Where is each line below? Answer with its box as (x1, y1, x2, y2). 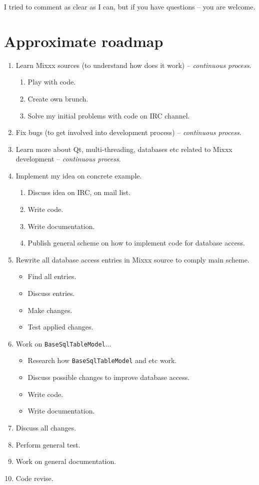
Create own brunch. (27, 93, 88, 103)
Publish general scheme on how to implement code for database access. (27, 237, 245, 248)
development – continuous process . (15, 153, 121, 164)
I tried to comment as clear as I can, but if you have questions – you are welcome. (4, 1, 255, 11)
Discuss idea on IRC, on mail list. (27, 187, 131, 197)
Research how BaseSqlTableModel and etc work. (27, 355, 177, 365)
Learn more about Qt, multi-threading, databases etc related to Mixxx (15, 143, 232, 154)
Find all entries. (27, 271, 76, 281)
